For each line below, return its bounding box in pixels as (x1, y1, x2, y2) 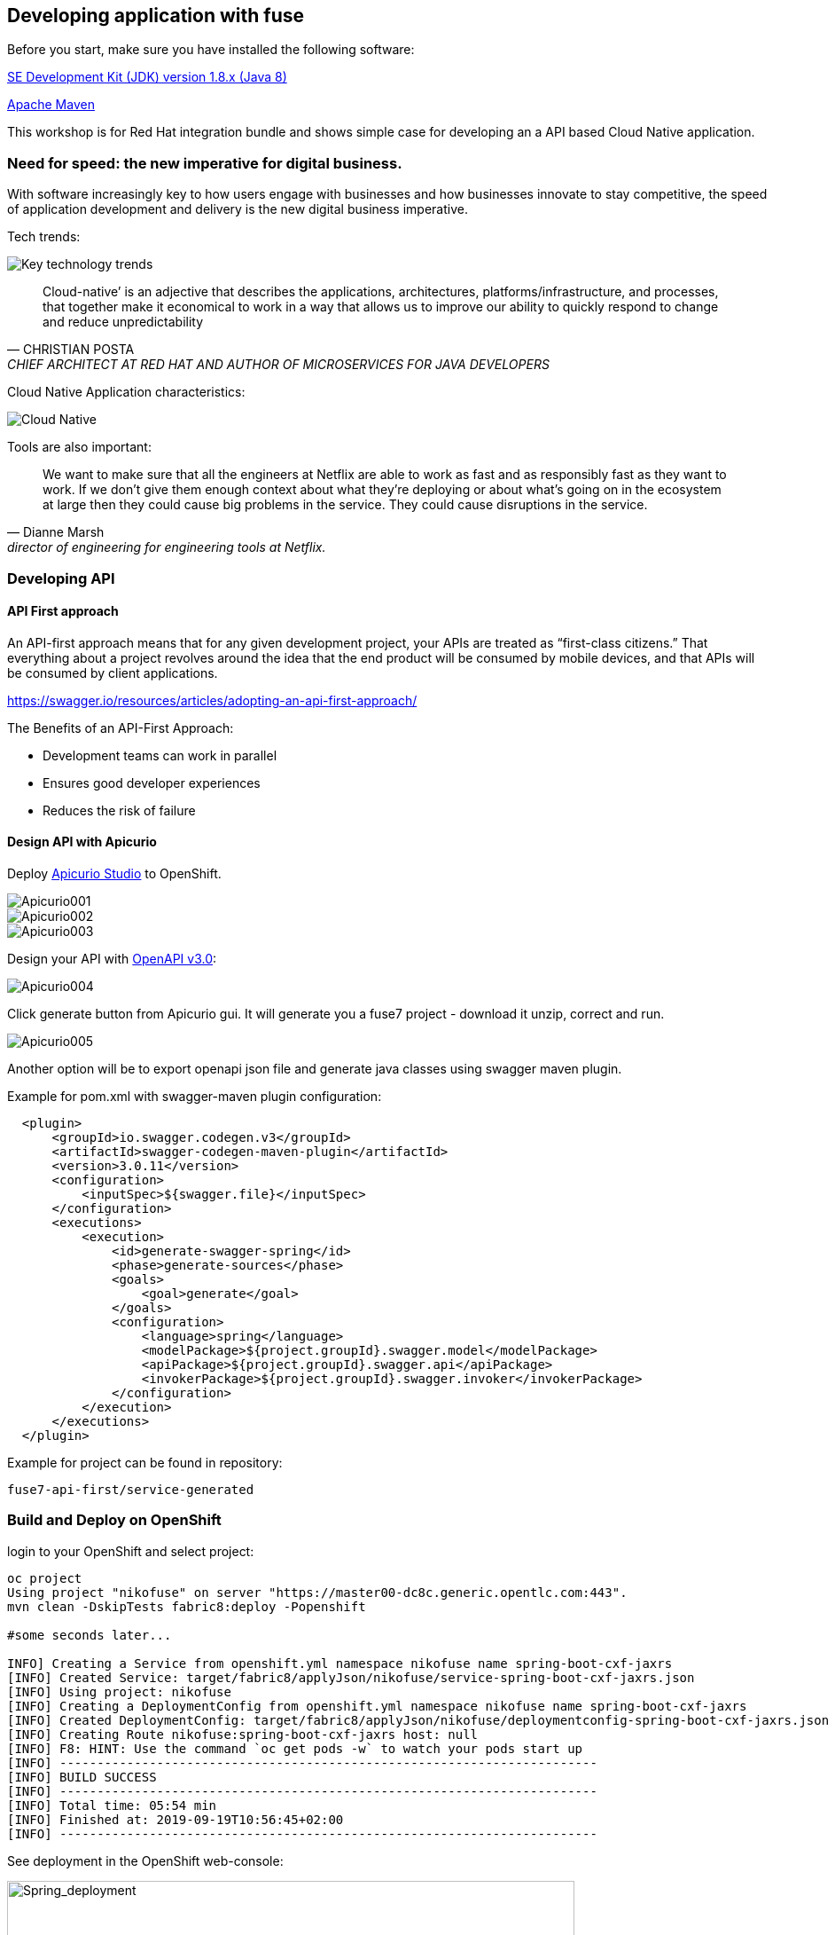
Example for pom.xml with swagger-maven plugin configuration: (7, 1088, 382, 1104)
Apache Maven (7, 97, 95, 113)
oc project (7, 1570, 82, 1585)
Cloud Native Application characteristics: (7, 384, 246, 400)
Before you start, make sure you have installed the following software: (7, 42, 415, 58)
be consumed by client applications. (7, 665, 218, 680)
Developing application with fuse (7, 4, 304, 27)
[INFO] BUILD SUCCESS (7, 1769, 157, 1784)
